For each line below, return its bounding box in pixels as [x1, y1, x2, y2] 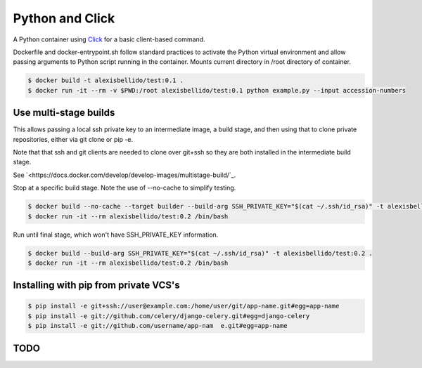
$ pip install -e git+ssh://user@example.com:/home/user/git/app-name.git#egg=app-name [27, 302, 340, 310]
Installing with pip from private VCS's [13, 280, 180, 291]
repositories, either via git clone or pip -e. [13, 135, 134, 143]
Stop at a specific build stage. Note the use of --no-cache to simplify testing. [13, 183, 236, 192]
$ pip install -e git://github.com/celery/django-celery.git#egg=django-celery [27, 312, 310, 320]
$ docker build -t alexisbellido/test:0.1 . [27, 77, 184, 84]
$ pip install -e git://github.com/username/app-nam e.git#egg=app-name [27, 322, 288, 330]
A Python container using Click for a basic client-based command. [13, 35, 205, 44]
